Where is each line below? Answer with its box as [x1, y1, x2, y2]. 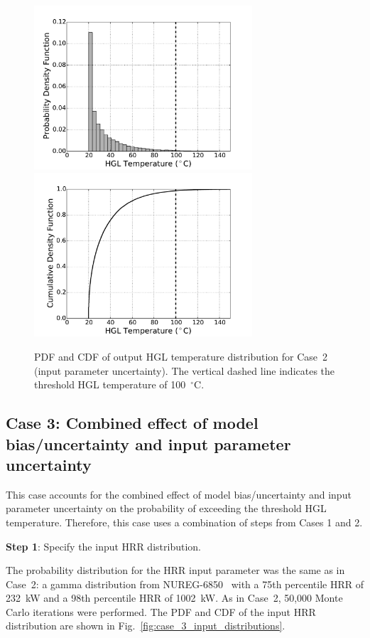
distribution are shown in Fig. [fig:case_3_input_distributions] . [6, 618, 285, 633]
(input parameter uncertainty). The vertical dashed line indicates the [34, 363, 335, 378]
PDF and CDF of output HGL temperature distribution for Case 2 [34, 349, 328, 363]
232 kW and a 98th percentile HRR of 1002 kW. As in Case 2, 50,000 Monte [6, 590, 343, 605]
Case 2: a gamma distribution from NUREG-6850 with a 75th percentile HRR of [6, 576, 364, 591]
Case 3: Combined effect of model [6, 412, 259, 434]
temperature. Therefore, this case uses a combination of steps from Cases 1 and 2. [6, 514, 363, 529]
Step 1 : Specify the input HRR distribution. [6, 538, 201, 553]
